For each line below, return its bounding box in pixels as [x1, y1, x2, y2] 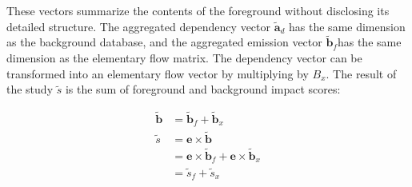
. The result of [326, 65, 397, 82]
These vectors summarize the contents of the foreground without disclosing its [6, 2, 390, 18]
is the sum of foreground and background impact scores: [65, 81, 341, 97]
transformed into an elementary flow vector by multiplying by [6, 65, 309, 82]
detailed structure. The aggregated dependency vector [6, 18, 271, 34]
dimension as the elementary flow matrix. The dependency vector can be [6, 50, 362, 66]
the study [6, 81, 54, 97]
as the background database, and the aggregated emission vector [6, 34, 322, 50]
